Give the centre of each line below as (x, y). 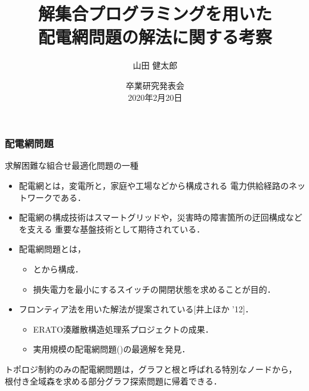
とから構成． (58, 269)
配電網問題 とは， (52, 249)
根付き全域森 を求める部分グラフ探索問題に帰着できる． (113, 381)
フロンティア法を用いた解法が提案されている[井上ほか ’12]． (136, 309)
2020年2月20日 (155, 97)
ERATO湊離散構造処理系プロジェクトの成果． (123, 329)
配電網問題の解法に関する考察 (155, 37)
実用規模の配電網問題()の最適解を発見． (112, 349)
